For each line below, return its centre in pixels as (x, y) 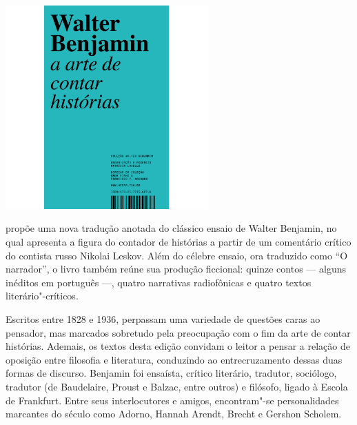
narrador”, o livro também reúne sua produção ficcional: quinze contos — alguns (176, 269)
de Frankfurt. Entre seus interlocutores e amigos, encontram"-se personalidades (172, 400)
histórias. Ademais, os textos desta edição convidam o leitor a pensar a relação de (178, 346)
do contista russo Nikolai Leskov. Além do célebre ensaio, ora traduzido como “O (177, 255)
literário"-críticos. (42, 296)
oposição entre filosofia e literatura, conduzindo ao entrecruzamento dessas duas (174, 359)
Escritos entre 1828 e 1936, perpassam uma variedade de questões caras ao (163, 318)
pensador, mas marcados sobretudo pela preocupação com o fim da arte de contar (178, 332)
